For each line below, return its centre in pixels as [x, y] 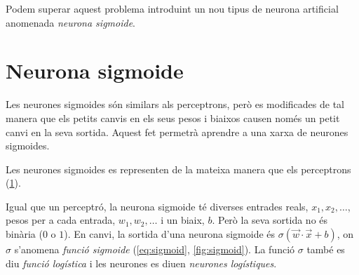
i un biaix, [183, 220]
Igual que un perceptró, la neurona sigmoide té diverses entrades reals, [157, 206]
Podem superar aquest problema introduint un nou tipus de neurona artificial [172, 8]
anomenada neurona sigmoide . [70, 22]
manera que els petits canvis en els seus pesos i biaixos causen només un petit [173, 118]
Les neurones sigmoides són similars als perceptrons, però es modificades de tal [175, 104]
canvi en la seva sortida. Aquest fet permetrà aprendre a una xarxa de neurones [177, 132]
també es [326, 249]
